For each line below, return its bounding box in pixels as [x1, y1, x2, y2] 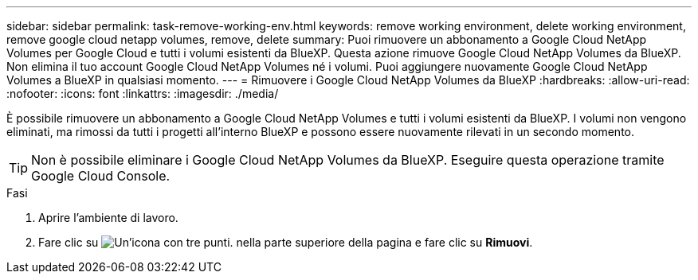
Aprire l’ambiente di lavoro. [38, 211, 178, 224]
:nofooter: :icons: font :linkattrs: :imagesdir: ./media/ [6, 87, 279, 100]
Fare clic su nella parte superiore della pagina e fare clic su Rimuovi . [38, 235, 533, 249]
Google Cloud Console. [31, 168, 171, 184]
